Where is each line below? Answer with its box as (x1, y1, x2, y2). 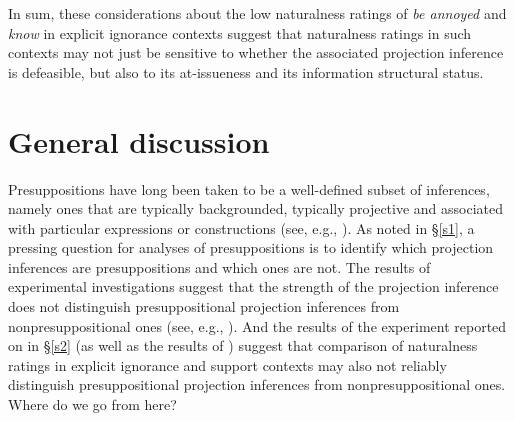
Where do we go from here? (8, 394, 177, 415)
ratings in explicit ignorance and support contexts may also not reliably (8, 354, 447, 375)
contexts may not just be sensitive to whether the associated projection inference (8, 42, 504, 63)
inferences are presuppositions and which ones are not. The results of (8, 256, 431, 277)
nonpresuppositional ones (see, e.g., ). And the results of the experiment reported (8, 315, 507, 336)
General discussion (8, 120, 270, 161)
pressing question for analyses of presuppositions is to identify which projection (8, 237, 494, 258)
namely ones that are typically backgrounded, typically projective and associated (8, 198, 504, 219)
